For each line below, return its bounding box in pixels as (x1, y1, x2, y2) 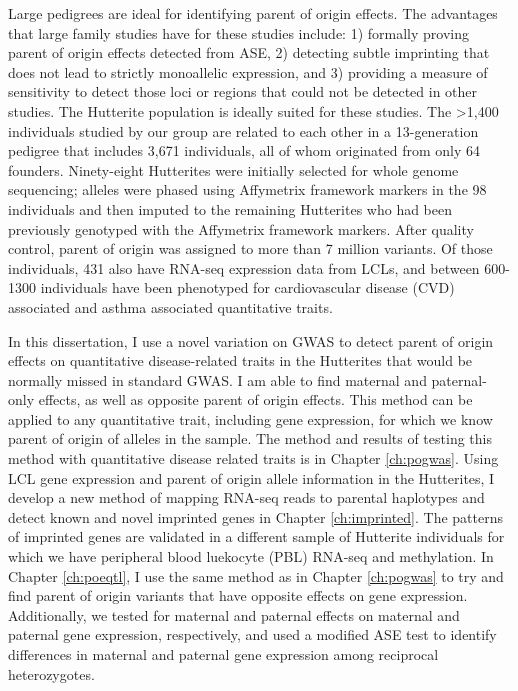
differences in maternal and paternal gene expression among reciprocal (8, 644, 439, 664)
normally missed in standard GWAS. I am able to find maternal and (8, 369, 427, 390)
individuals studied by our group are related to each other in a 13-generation (8, 120, 479, 141)
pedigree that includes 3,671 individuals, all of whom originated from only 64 (8, 140, 481, 161)
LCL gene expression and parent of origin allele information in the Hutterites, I (8, 467, 495, 488)
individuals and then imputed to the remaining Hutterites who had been (8, 198, 453, 219)
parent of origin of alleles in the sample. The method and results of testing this (8, 428, 492, 449)
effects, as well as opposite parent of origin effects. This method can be (38, 389, 473, 410)
